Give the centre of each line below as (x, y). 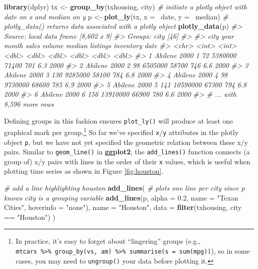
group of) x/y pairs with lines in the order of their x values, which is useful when (127, 161)
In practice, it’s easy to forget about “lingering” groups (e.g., (108, 241)
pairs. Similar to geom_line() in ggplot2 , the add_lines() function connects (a (127, 152)
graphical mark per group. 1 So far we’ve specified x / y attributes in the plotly (121, 131)
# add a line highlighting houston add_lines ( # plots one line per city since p (125, 188)
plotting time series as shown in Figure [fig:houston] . (84, 171)
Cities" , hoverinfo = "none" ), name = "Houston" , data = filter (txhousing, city (123, 207)
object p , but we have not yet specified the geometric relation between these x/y (126, 142)
